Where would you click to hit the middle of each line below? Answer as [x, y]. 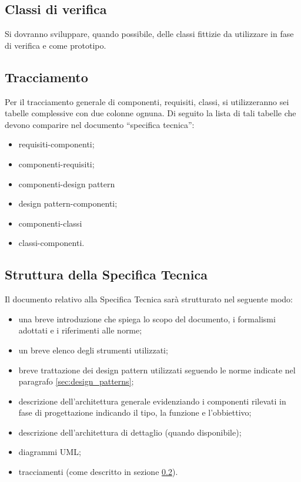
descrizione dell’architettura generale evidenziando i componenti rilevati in [152, 401]
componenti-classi [50, 223]
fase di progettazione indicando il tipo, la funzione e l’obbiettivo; [135, 412]
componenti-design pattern [67, 183]
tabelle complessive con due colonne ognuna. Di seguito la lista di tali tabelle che [150, 113]
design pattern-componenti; [68, 203]
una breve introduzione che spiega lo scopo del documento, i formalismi [147, 318]
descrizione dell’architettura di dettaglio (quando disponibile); [130, 432]
